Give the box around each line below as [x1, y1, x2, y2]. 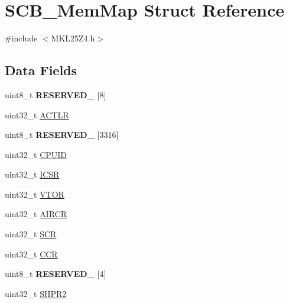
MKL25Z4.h [51, 32, 95, 44]
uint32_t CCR [5, 247, 58, 260]
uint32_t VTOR [5, 188, 64, 200]
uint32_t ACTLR [5, 108, 69, 121]
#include [5, 32, 38, 44]
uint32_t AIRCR [5, 208, 67, 220]
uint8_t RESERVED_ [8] [5, 88, 106, 101]
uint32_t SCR [5, 228, 57, 240]
